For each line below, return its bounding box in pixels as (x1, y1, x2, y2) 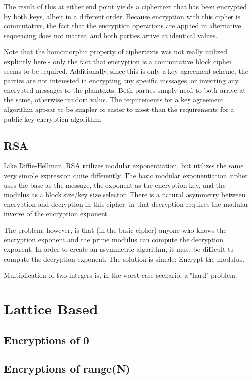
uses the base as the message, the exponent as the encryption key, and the (4, 179, 226, 190)
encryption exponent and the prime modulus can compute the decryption (4, 234, 224, 245)
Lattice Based (4, 299, 98, 319)
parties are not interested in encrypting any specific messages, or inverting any (4, 75, 239, 86)
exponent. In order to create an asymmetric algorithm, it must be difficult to (4, 244, 234, 254)
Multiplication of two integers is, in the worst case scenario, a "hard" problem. (4, 270, 237, 280)
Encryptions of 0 (4, 332, 89, 347)
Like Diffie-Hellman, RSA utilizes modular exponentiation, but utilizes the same (4, 160, 244, 171)
